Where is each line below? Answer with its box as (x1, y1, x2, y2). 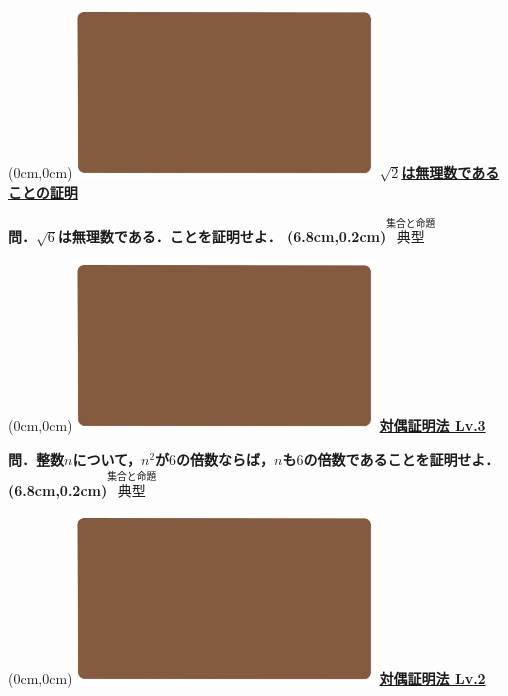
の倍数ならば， (176, 448, 275, 469)
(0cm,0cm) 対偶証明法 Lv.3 (8, 415, 486, 436)
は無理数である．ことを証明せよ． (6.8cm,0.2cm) (57, 226, 387, 247)
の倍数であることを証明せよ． (303, 448, 500, 469)
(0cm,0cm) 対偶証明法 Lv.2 (8, 668, 486, 689)
